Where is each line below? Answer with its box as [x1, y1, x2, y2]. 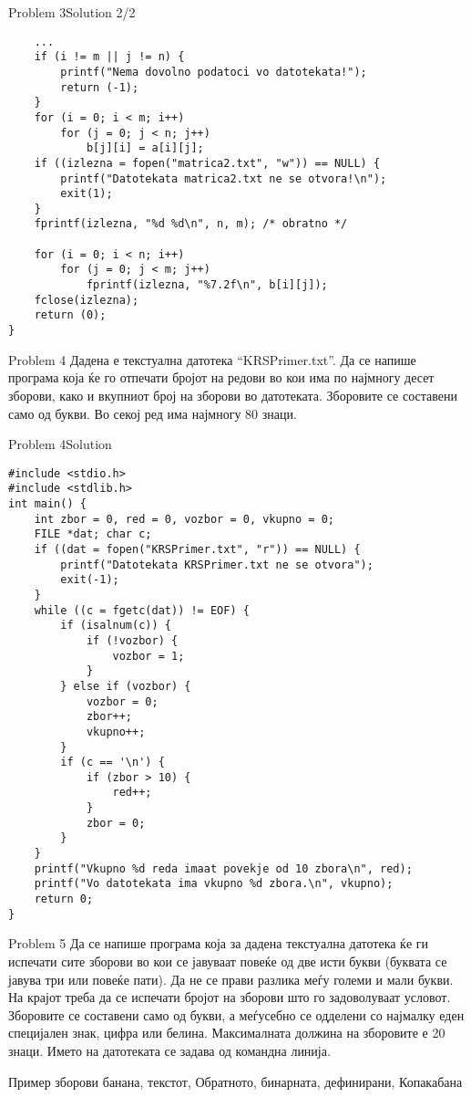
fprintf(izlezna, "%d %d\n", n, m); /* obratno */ [34, 217, 348, 231]
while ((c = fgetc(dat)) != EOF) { [34, 603, 250, 617]
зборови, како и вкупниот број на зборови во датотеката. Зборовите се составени [8, 385, 457, 404]
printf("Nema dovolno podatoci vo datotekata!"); [60, 65, 367, 78]
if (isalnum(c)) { [60, 619, 171, 632]
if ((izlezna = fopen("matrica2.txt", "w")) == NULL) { [34, 156, 381, 170]
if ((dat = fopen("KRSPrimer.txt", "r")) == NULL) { [34, 542, 361, 556]
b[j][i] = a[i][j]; [86, 141, 204, 155]
